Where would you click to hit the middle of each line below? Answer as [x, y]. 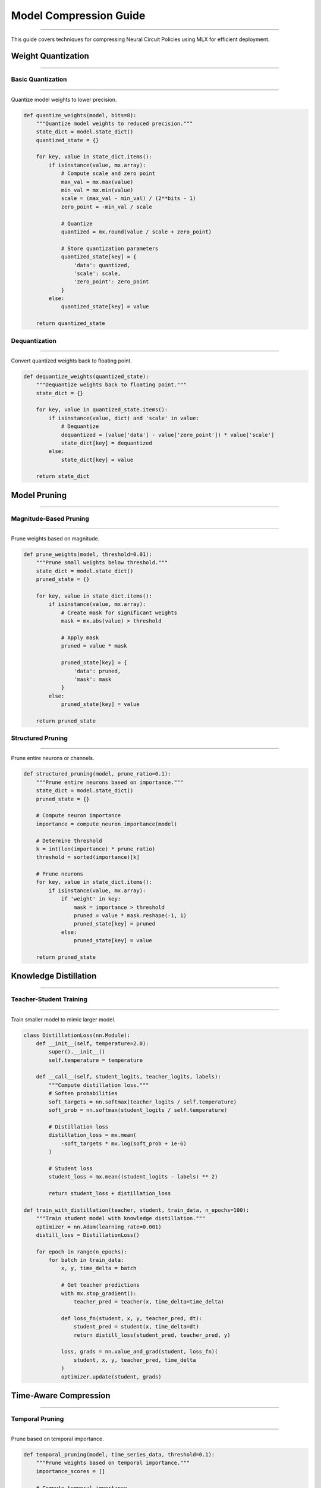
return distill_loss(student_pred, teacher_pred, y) [152, 1335]
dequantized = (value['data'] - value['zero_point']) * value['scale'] [168, 435]
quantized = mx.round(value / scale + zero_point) [136, 232]
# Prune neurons [59, 874]
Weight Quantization [50, 56]
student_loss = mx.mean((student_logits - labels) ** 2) [133, 1177]
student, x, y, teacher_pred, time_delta [135, 1360]
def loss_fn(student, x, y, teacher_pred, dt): [132, 1318]
